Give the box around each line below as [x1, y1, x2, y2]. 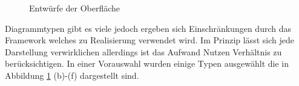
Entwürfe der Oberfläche [29, 2, 120, 14]
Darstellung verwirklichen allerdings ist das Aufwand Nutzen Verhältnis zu [5, 45, 282, 58]
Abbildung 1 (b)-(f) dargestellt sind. [5, 69, 139, 81]
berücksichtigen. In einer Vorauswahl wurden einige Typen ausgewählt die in [5, 57, 289, 70]
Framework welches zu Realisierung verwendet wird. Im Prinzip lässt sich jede [5, 34, 294, 46]
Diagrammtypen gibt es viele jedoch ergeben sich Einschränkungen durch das [5, 22, 291, 34]
